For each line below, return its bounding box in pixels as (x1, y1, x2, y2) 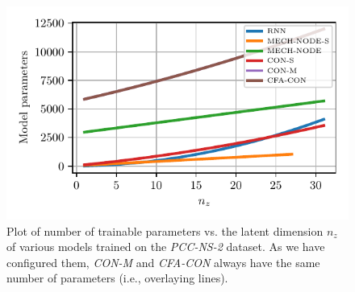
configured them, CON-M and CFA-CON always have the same (6, 253, 320, 270)
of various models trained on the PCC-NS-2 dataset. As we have (6, 238, 325, 255)
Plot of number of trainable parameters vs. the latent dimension (6, 222, 324, 239)
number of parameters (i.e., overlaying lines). (6, 269, 228, 286)
